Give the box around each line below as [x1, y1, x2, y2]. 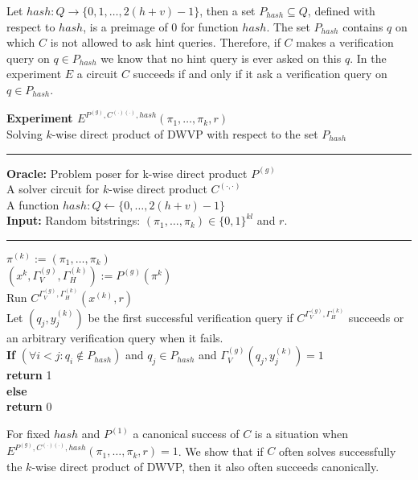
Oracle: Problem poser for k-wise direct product [6, 164, 248, 181]
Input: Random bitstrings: [6, 212, 141, 229]
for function [181, 18, 239, 35]
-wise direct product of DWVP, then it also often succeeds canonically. [31, 458, 379, 475]
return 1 [6, 366, 52, 383]
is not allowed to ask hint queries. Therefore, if [50, 34, 281, 51]
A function [6, 196, 59, 213]
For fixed [6, 425, 51, 442]
